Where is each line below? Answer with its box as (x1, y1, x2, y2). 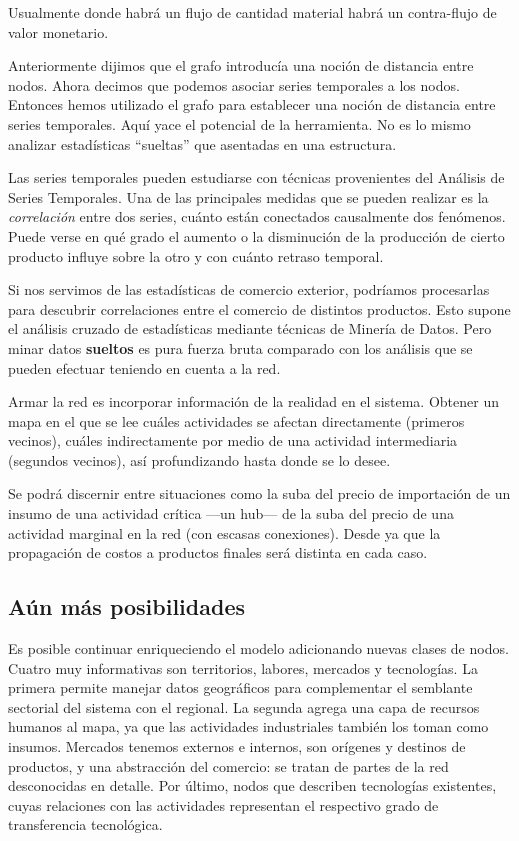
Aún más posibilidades (8, 591, 245, 622)
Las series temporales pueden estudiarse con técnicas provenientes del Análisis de (8, 167, 505, 188)
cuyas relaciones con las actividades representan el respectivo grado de (8, 794, 439, 815)
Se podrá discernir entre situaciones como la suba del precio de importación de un (8, 483, 511, 504)
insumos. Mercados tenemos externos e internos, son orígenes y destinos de (8, 736, 466, 757)
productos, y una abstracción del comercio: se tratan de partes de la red (8, 755, 449, 776)
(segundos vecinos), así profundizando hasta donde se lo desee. (8, 449, 391, 470)
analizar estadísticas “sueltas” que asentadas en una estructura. (8, 133, 397, 154)
